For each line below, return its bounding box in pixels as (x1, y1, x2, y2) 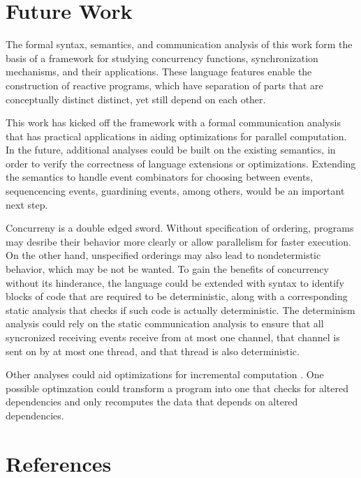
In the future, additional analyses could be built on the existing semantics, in (6, 142, 336, 157)
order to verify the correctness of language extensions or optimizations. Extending (6, 156, 356, 170)
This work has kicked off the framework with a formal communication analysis (6, 115, 341, 130)
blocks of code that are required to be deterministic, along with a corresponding (6, 289, 348, 304)
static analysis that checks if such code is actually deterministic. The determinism (6, 302, 355, 317)
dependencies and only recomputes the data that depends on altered (6, 394, 298, 409)
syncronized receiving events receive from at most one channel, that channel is (6, 330, 340, 344)
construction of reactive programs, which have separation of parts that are (6, 77, 323, 92)
